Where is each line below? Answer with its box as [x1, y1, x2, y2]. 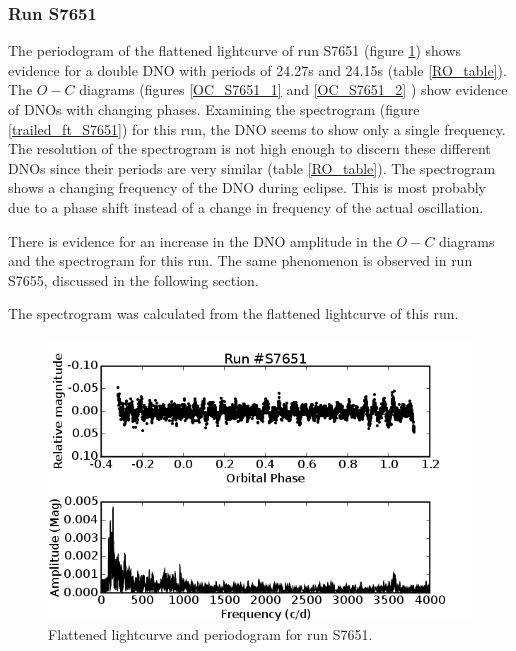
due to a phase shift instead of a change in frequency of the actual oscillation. [8, 196, 484, 217]
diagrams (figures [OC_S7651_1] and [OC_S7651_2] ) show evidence [79, 79, 508, 100]
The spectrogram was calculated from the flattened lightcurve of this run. [8, 303, 459, 324]
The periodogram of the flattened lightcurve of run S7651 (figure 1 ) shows [8, 40, 462, 61]
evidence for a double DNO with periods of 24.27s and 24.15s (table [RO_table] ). [8, 59, 507, 80]
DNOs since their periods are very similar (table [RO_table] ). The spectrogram [8, 157, 496, 178]
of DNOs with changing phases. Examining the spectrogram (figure [8, 99, 420, 119]
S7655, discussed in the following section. [8, 269, 259, 290]
